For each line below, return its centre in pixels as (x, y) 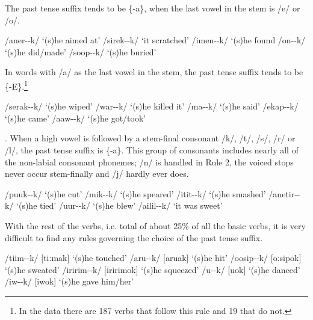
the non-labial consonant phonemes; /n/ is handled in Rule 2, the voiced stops (149, 162)
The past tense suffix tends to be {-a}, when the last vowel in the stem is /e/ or (153, 8)
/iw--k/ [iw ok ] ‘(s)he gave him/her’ (70, 281)
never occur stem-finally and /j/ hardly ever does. (97, 174)
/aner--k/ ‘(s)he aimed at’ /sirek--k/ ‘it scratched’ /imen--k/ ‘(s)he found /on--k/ (155, 40)
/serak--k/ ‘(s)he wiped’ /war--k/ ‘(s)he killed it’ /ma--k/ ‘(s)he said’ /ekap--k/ (152, 106)
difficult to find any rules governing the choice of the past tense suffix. (134, 237)
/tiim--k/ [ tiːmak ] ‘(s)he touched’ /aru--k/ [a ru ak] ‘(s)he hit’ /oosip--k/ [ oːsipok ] (153, 258)
